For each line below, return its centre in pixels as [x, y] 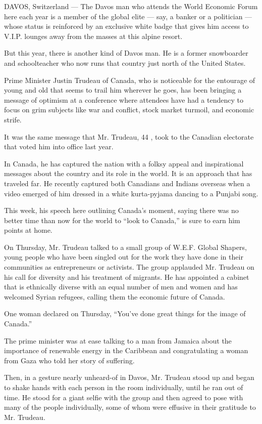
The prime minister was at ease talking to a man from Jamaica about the [118, 340]
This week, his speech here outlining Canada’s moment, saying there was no [121, 210]
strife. [13, 119]
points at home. [28, 230]
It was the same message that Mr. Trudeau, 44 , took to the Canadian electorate [129, 136]
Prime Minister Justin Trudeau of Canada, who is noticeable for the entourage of [130, 80]
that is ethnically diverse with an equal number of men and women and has [121, 287]
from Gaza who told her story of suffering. [69, 360]
